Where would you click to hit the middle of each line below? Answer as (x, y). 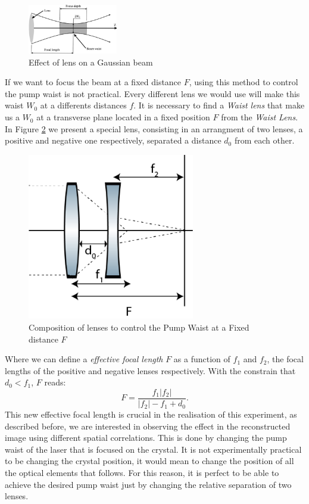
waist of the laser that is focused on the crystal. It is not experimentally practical (153, 449)
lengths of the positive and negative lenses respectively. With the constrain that (150, 370)
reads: (55, 382)
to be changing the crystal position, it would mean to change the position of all (149, 461)
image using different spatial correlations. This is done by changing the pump (146, 438)
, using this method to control (244, 82)
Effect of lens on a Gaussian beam (91, 62)
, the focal (285, 359)
